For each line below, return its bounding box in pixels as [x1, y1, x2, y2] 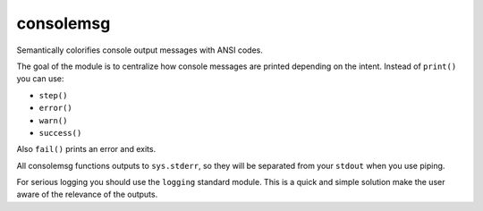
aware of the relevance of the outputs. [16, 189, 158, 200]
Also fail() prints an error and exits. [16, 144, 157, 155]
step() [38, 90, 68, 100]
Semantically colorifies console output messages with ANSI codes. [16, 45, 263, 55]
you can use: [16, 73, 64, 84]
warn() [38, 115, 68, 125]
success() [38, 128, 82, 138]
